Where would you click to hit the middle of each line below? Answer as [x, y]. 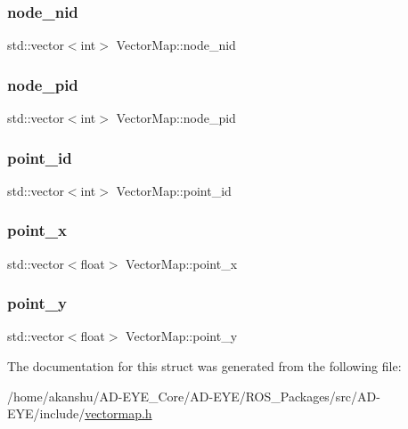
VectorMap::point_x [182, 263]
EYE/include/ [46, 413]
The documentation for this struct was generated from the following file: [204, 366]
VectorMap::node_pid [176, 118]
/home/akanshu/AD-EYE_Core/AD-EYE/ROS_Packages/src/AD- [194, 396]
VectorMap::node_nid [176, 45]
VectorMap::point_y [182, 336]
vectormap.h [118, 413]
